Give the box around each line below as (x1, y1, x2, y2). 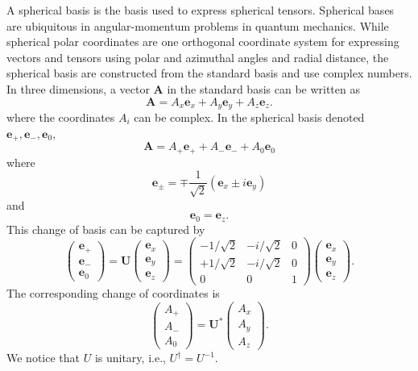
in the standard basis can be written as (167, 80, 360, 97)
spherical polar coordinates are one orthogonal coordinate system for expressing (6, 33, 399, 50)
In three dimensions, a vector (6, 80, 150, 97)
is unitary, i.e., (94, 349, 166, 366)
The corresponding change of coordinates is (6, 284, 220, 301)
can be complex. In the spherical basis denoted (134, 109, 365, 126)
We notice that (6, 349, 80, 366)
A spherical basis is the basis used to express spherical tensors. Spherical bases (6, 2, 395, 18)
